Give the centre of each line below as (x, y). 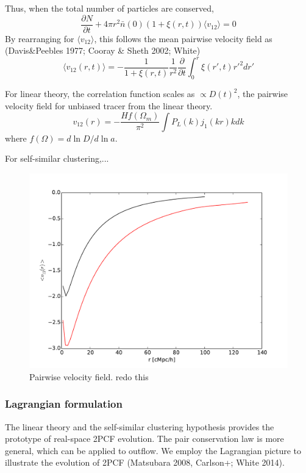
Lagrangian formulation (64, 404)
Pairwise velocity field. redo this (89, 376)
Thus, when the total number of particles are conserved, (109, 8)
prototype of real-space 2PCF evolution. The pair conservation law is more (144, 439)
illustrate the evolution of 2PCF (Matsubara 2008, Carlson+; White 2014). (145, 462)
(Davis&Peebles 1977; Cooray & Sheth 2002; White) (103, 50)
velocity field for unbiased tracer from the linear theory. (109, 105)
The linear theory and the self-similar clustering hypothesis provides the (140, 426)
